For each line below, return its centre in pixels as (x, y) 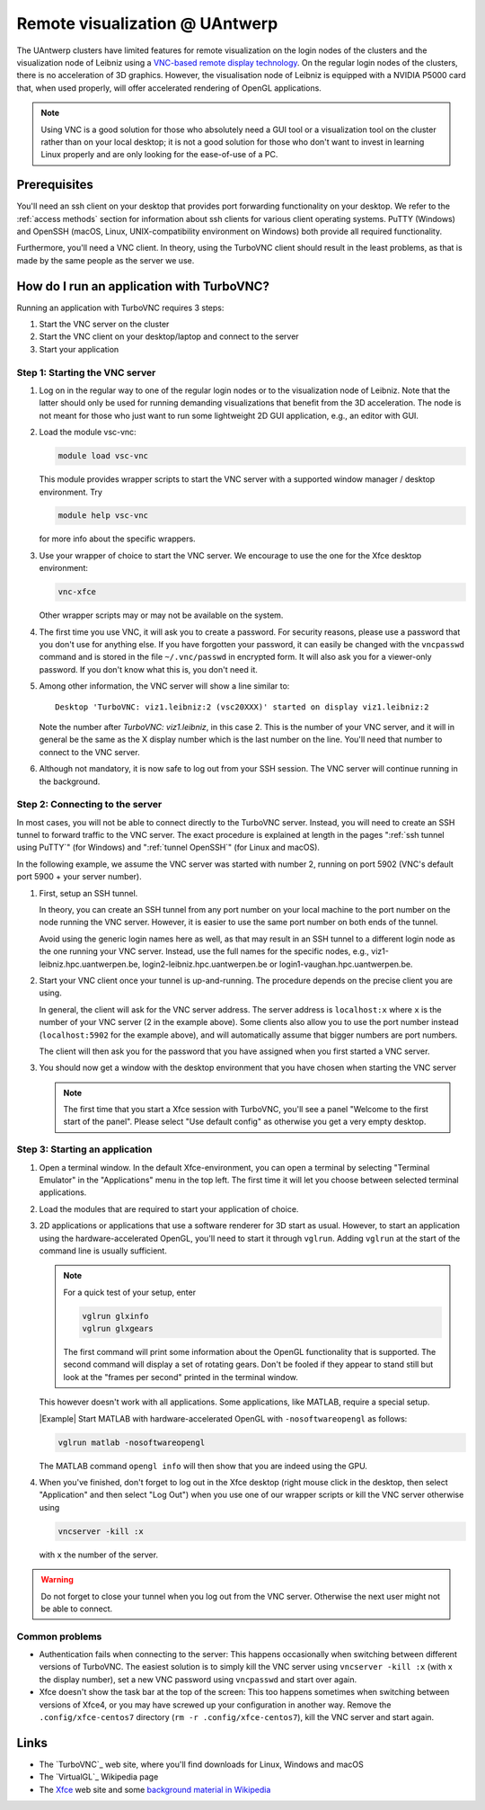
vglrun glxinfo (115, 1316)
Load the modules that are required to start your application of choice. (169, 1208)
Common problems (59, 1636)
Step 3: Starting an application (84, 1149)
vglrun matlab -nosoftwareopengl (132, 1442)
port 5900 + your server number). (79, 877)
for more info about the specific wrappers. (118, 539)
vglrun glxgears (118, 1329)
